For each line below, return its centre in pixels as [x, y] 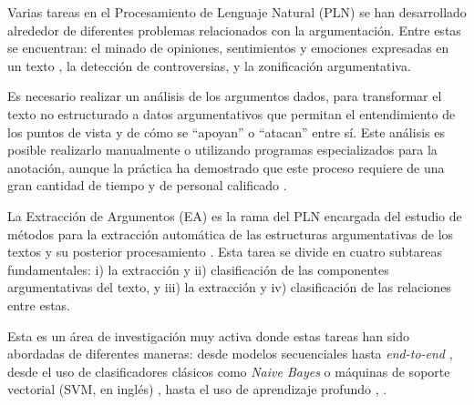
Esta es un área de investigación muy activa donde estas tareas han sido [208, 335]
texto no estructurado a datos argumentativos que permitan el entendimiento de [232, 113]
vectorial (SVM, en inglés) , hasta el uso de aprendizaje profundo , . [197, 389]
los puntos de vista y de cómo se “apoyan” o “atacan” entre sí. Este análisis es [226, 132]
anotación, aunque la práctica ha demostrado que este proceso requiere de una [226, 167]
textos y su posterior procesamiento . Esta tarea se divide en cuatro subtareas [225, 252]
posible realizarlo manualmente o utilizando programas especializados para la [222, 150]
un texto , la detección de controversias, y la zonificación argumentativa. [209, 65]
